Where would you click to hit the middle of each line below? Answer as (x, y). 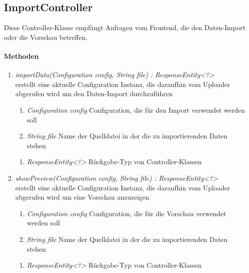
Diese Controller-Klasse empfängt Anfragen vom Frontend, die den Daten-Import (125, 27)
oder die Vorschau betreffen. (46, 37)
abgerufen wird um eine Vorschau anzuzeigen (82, 197)
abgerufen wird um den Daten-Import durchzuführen (94, 94)
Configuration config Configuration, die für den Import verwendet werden (136, 110)
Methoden (21, 56)
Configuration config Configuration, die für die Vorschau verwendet (126, 213)
